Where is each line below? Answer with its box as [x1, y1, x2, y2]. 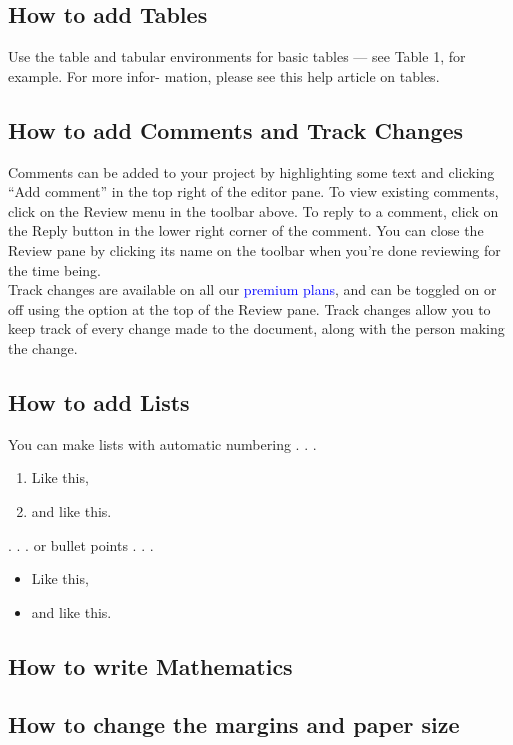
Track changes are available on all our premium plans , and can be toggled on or [8, 279, 497, 300]
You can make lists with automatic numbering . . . [8, 433, 317, 454]
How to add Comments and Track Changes [8, 114, 464, 145]
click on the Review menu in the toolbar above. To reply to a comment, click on [8, 200, 499, 221]
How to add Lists [8, 386, 190, 417]
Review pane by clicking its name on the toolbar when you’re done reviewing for [8, 239, 501, 260]
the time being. [8, 259, 101, 280]
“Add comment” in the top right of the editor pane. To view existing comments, [8, 181, 499, 202]
